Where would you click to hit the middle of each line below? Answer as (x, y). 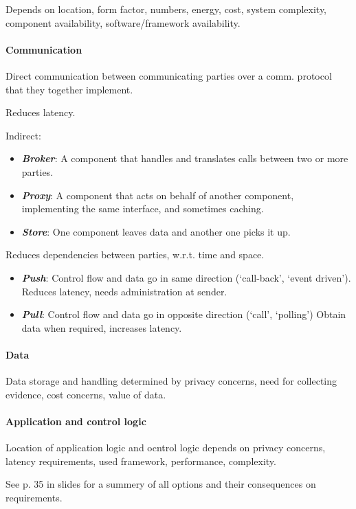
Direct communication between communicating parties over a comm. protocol (169, 75)
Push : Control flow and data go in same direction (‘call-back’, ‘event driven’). (186, 277)
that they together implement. (69, 89)
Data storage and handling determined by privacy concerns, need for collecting (171, 381)
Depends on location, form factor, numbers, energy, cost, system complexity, (166, 9)
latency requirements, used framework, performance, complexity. (141, 461)
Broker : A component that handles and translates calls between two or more (185, 158)
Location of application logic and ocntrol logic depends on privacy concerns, (166, 448)
